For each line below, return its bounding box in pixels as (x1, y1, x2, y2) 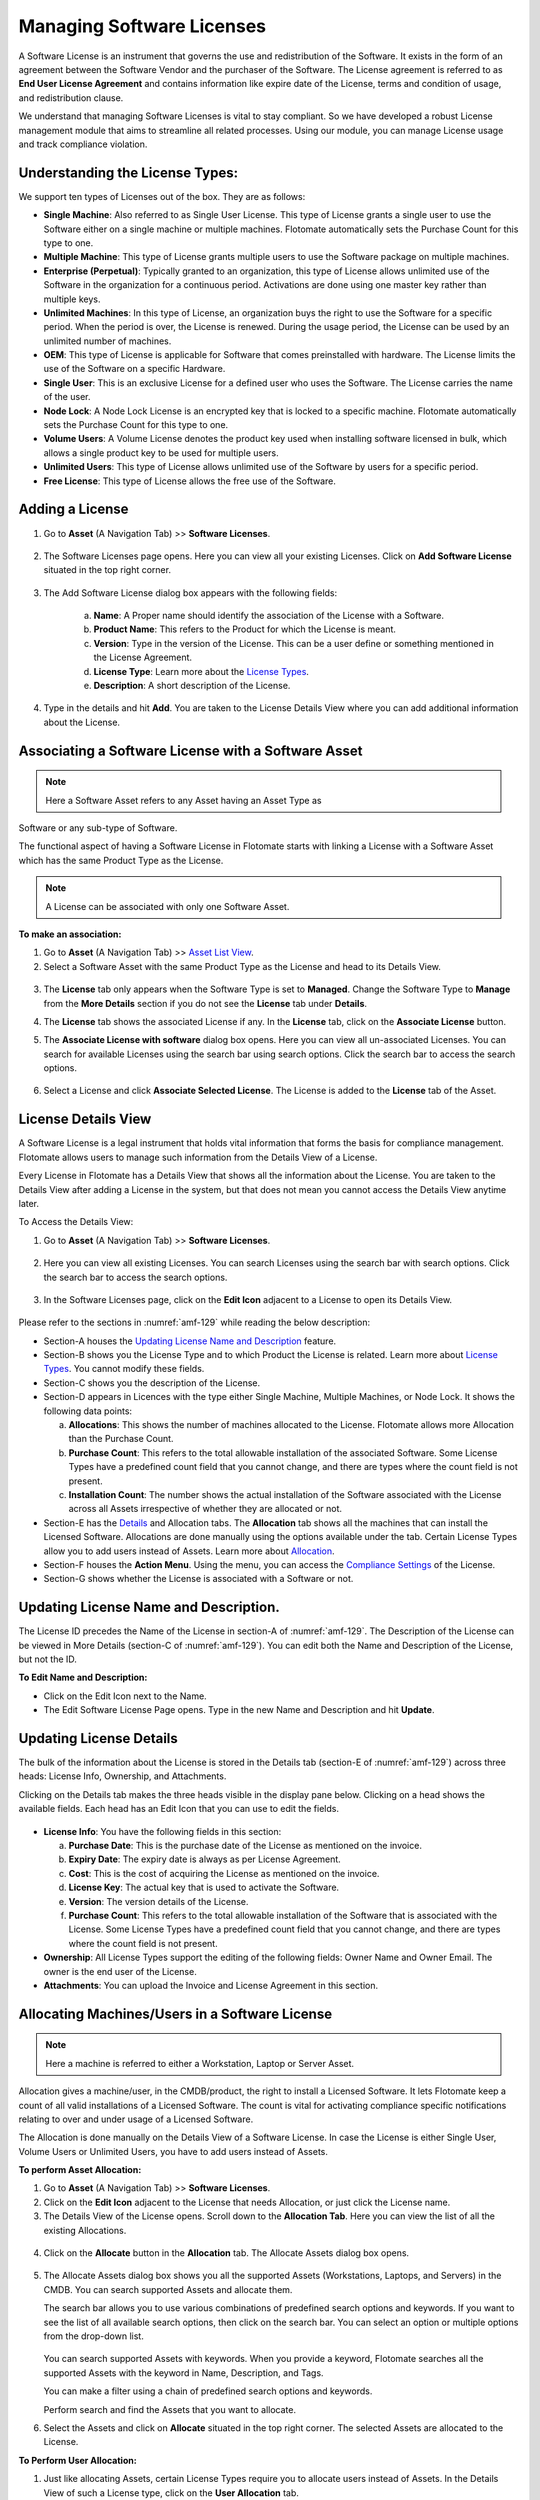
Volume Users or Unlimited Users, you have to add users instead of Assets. (18, 2145, 329, 2157)
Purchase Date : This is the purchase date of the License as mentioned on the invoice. (68, 1840, 422, 1852)
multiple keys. (43, 293, 101, 305)
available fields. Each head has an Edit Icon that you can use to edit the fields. (18, 1803, 340, 1815)
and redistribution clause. (18, 91, 124, 104)
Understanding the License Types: (18, 164, 239, 181)
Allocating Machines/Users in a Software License (18, 2005, 333, 2022)
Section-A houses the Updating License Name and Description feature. (43, 1335, 337, 1347)
